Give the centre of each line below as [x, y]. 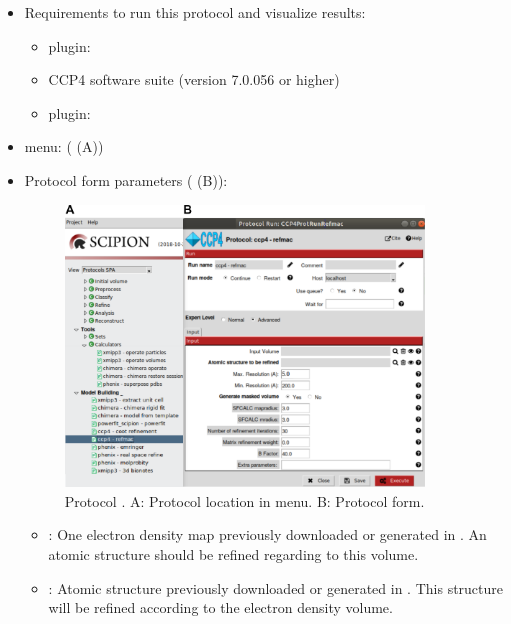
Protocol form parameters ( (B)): [126, 179]
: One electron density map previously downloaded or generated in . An [267, 534]
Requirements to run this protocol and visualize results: [195, 12]
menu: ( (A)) [64, 146]
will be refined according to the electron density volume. [220, 607]
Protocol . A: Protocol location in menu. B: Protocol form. [244, 500]
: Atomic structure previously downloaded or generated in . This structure [276, 587]
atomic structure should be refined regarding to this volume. [233, 554]
